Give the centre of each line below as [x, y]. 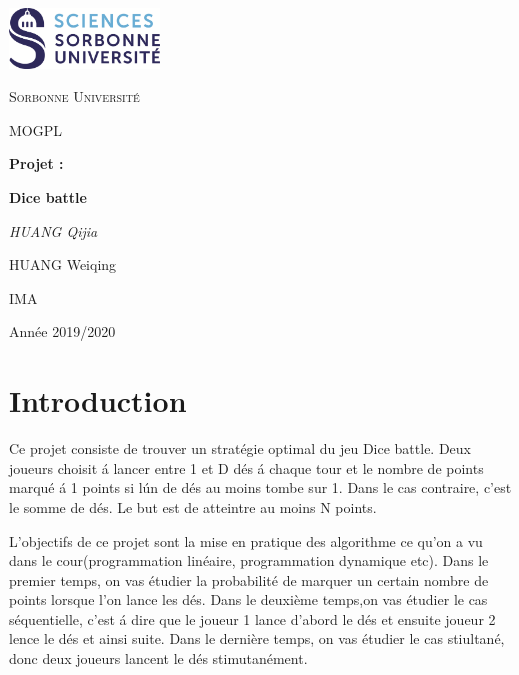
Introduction [98, 400]
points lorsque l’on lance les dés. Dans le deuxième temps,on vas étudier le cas [248, 599]
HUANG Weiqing [63, 264]
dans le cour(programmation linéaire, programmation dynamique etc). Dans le [249, 560]
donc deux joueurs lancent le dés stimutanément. [158, 658]
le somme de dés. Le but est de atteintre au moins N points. [193, 506]
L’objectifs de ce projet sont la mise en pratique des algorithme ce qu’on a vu [246, 540]
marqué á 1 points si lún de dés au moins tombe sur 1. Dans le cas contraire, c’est [260, 487]
